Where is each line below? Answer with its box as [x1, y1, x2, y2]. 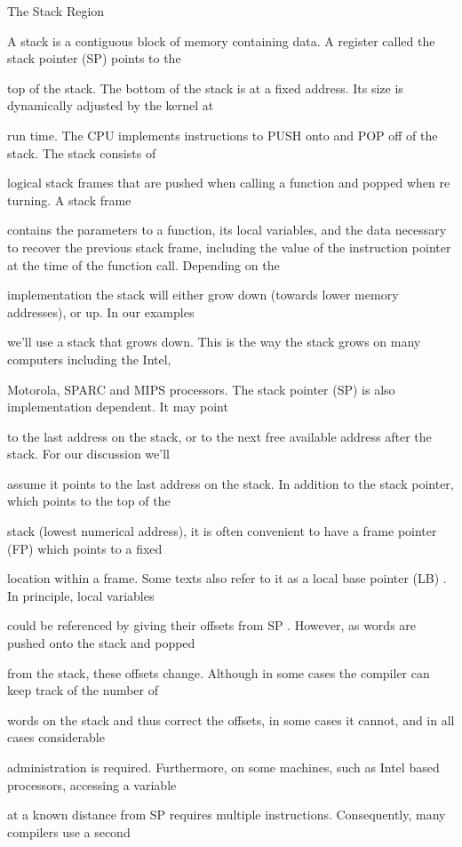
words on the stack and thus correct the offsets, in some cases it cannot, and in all [7, 710, 455, 729]
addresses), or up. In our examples [7, 302, 195, 321]
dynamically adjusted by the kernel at [7, 96, 214, 115]
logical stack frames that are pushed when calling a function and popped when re [7, 173, 450, 192]
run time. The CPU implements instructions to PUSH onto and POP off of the [7, 125, 438, 144]
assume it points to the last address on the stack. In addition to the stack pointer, [7, 474, 454, 492]
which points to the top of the [7, 491, 171, 510]
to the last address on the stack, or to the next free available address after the [7, 427, 432, 445]
